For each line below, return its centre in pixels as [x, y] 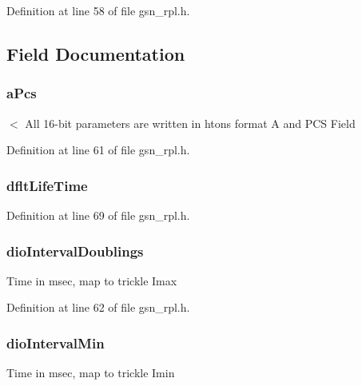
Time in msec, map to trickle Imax [92, 280]
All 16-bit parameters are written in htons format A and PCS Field [190, 123]
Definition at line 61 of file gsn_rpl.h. [98, 150]
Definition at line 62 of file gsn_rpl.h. [98, 307]
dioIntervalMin [56, 342]
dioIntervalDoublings [75, 251]
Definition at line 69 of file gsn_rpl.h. [98, 215]
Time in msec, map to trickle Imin [91, 373]
